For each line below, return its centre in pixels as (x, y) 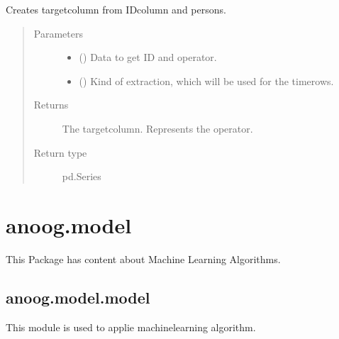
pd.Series (82, 176)
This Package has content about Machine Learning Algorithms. (143, 259)
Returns (51, 105)
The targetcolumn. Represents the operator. (157, 128)
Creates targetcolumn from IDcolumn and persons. (116, 9)
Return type (60, 152)
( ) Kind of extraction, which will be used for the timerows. (206, 80)
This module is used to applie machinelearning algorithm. (131, 327)
